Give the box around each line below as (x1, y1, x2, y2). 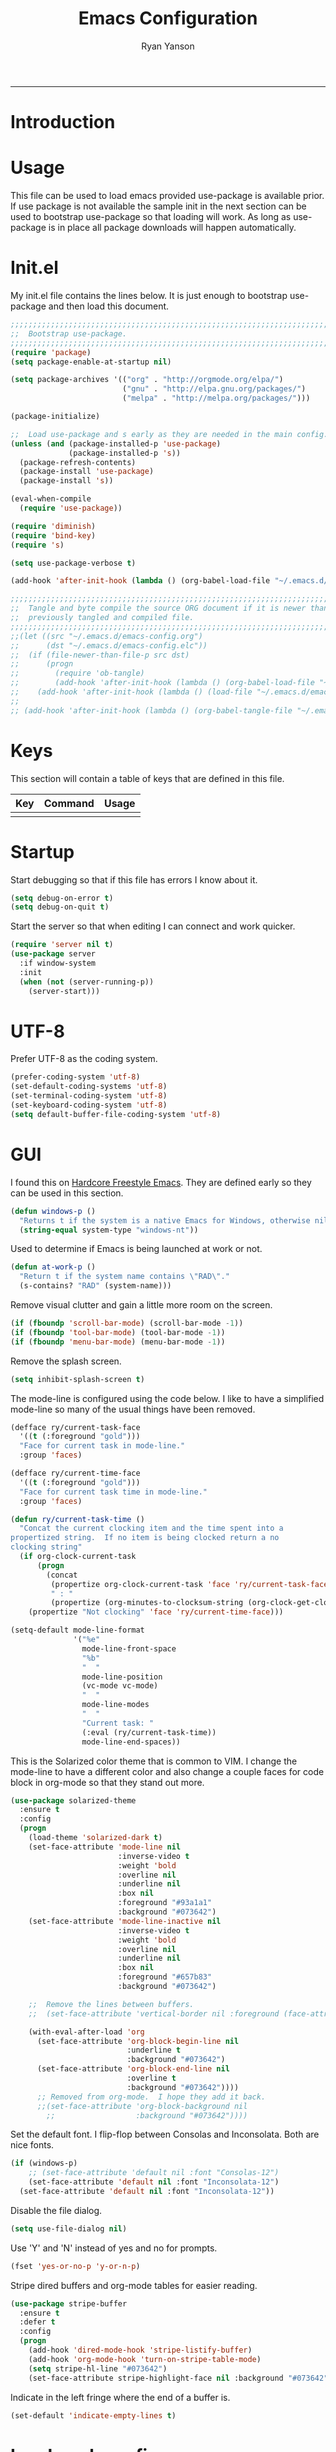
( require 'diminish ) (10, 521, 97, 531)
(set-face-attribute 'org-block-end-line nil (36, 2064, 230, 2074)
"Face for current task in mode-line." (19, 1441, 186, 1451)
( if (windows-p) (10, 2158, 78, 2169)
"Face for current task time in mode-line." (19, 1487, 208, 1497)
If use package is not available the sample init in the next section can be (10, 200, 307, 212)
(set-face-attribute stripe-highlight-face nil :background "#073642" (28, 2373, 329, 2383)
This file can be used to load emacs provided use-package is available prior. (10, 190, 325, 202)
